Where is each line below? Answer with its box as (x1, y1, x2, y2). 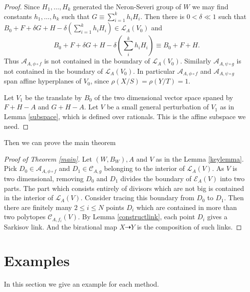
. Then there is (140, 11, 185, 21)
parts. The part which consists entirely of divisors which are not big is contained (4, 183, 244, 193)
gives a (207, 211, 228, 222)
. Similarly (180, 56, 212, 66)
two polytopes (4, 211, 46, 222)
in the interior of (4, 192, 54, 203)
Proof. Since (4, 1, 40, 11)
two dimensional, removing (4, 173, 84, 183)
